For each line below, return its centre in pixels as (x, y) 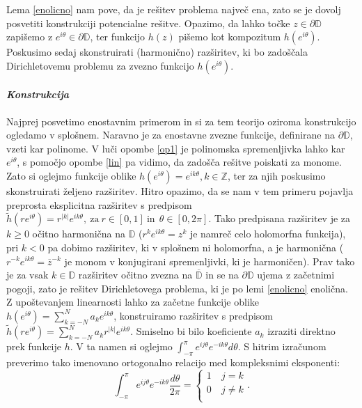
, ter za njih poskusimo (276, 175)
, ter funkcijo (118, 37)
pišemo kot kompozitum (230, 37)
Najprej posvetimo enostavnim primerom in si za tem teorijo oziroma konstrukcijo (181, 121)
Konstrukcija (38, 94)
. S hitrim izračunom (282, 346)
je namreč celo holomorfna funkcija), (268, 234)
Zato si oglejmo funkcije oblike (71, 175)
